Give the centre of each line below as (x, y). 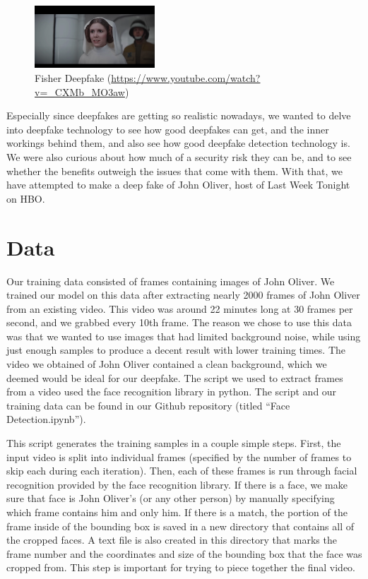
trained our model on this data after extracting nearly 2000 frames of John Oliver (183, 295)
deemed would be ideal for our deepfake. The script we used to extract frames (175, 377)
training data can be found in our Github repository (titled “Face (148, 405)
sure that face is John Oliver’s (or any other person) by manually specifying (171, 498)
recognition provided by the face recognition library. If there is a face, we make (177, 484)
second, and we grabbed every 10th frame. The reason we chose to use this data (179, 322)
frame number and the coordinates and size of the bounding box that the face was (184, 553)
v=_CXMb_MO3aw (80, 91)
